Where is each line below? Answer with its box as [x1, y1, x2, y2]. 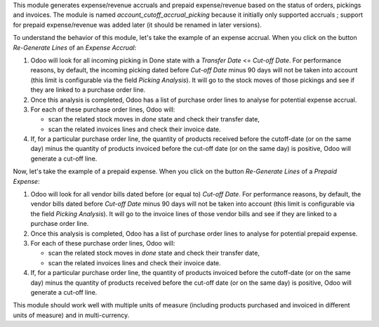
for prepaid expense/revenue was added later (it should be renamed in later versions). [13, 20, 262, 29]
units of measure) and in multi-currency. [13, 311, 130, 319]
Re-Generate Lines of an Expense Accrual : [13, 43, 137, 52]
